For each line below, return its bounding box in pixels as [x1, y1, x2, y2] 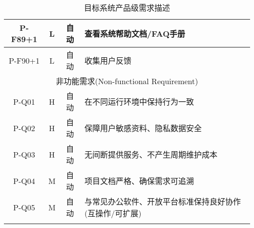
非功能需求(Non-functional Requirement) [56, 75, 198, 87]
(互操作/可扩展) [85, 207, 142, 219]
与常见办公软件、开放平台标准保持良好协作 [85, 196, 241, 207]
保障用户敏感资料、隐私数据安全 [85, 122, 202, 134]
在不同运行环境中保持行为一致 [85, 96, 194, 107]
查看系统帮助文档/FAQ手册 [85, 28, 186, 39]
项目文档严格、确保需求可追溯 [85, 175, 194, 186]
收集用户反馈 [85, 55, 132, 66]
